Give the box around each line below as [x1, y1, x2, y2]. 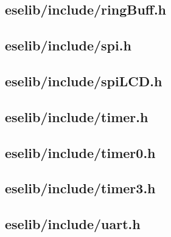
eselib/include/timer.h [5, 107, 148, 126]
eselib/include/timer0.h [5, 143, 156, 162]
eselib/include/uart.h [5, 215, 141, 233]
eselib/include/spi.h [5, 36, 131, 55]
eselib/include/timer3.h [5, 179, 156, 197]
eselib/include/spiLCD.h [5, 71, 162, 90]
